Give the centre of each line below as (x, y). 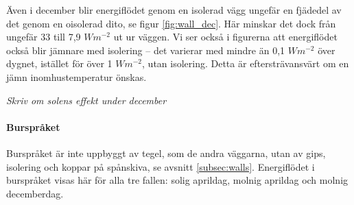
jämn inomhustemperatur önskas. (76, 76)
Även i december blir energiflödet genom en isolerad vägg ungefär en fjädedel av (174, 10)
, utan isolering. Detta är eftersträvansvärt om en (246, 63)
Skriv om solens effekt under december (86, 100)
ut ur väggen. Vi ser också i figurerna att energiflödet (225, 37)
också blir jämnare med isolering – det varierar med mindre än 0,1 (146, 50)
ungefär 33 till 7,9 (44, 37)
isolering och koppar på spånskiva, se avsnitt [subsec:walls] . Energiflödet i (161, 166)
